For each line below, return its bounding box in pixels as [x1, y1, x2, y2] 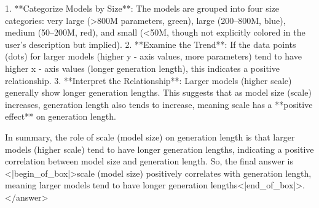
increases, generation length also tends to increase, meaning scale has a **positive [5, 98, 313, 110]
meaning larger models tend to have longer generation [5, 179, 208, 191]
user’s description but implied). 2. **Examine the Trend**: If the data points [5, 37, 296, 50]
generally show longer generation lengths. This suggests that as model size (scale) [5, 86, 312, 99]
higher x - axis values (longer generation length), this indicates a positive [5, 61, 280, 74]
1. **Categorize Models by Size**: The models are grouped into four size [5, 2, 280, 14]
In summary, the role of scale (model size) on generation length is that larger [5, 130, 295, 143]
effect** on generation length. [5, 110, 116, 123]
